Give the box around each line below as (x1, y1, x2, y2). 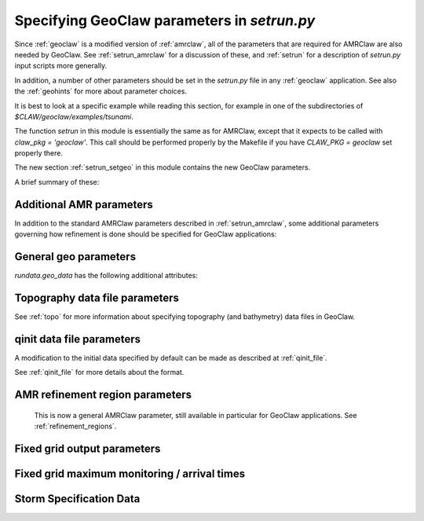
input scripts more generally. (14, 61, 108, 71)
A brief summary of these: (14, 177, 100, 186)
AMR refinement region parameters (14, 388, 192, 402)
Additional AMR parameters (14, 197, 153, 211)
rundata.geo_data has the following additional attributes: (14, 271, 198, 281)
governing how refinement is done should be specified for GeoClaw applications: (14, 229, 277, 239)
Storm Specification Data (14, 492, 141, 505)
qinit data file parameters (14, 332, 141, 346)
